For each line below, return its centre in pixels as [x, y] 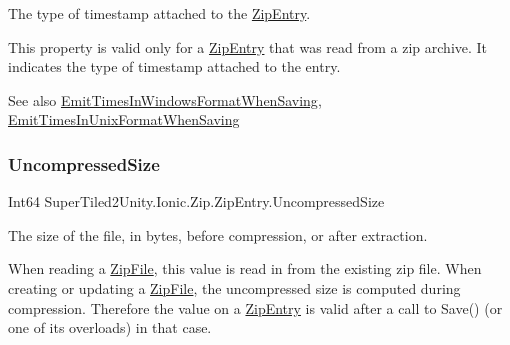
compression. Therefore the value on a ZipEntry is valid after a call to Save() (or [255, 307]
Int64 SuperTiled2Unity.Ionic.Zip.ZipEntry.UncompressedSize [196, 201]
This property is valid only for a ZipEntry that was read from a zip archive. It [248, 46]
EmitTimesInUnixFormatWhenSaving [124, 119]
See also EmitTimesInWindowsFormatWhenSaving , [165, 99]
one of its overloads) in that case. [110, 327]
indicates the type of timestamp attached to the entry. [174, 66]
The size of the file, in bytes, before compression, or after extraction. [218, 234]
